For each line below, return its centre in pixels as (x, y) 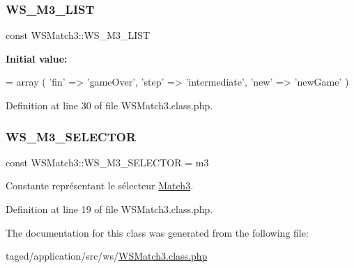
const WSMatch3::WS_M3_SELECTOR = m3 (107, 162)
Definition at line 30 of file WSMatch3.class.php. (109, 105)
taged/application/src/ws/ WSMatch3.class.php (107, 256)
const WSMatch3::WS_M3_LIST (78, 35)
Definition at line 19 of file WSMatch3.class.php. (109, 209)
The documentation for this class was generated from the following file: (157, 232)
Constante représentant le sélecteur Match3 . (100, 186)
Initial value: (37, 58)
